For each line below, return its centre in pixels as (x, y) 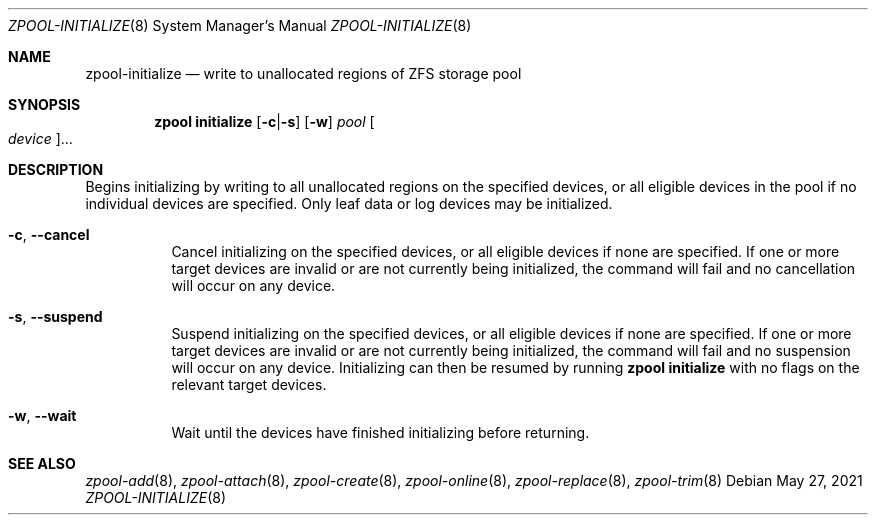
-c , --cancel (49, 234)
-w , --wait (42, 415)
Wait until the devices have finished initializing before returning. (380, 432)
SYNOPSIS (44, 104)
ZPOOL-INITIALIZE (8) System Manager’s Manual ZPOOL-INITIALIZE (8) (240, 25)
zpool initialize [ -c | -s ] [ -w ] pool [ (264, 121)
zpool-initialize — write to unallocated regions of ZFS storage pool (303, 73)
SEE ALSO (42, 463)
